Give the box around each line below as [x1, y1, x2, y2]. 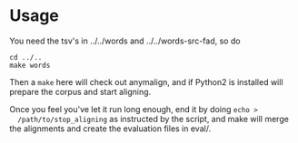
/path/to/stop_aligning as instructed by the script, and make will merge [17, 113, 289, 124]
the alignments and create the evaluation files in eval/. [9, 123, 212, 134]
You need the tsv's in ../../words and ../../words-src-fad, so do [9, 35, 241, 46]
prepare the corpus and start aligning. [9, 86, 152, 97]
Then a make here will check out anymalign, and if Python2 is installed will [9, 76, 283, 87]
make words [9, 61, 51, 70]
